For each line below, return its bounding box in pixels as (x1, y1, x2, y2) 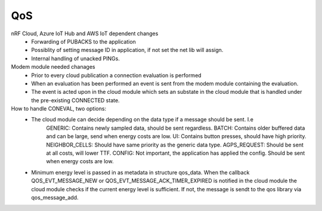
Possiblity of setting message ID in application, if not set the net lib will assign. (31, 47, 224, 54)
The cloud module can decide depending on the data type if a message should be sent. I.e (31, 116, 253, 123)
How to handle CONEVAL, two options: (11, 105, 107, 112)
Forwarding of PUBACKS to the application (31, 38, 137, 45)
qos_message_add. (31, 194, 79, 201)
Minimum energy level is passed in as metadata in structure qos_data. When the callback (31, 169, 250, 176)
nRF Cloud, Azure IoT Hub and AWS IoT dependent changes (11, 30, 159, 37)
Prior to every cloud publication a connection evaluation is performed (31, 72, 202, 79)
